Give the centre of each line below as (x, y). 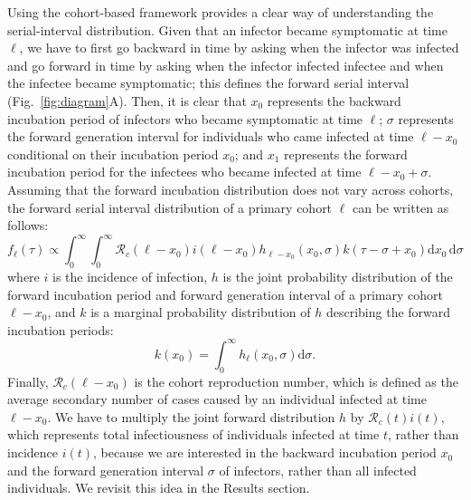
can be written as (400, 207)
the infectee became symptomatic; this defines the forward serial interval (208, 83)
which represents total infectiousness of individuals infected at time (193, 434)
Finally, (28, 381)
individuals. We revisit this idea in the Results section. (159, 488)
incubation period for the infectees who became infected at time (184, 172)
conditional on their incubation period (113, 154)
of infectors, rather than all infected (318, 470)
